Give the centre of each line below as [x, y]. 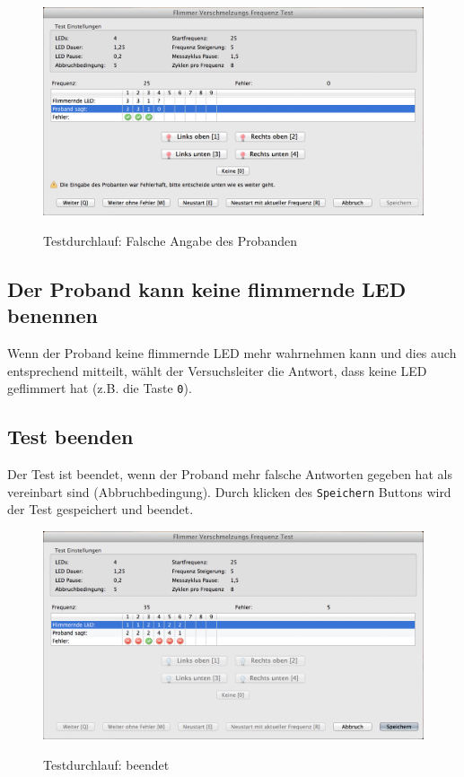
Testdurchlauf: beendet [106, 764]
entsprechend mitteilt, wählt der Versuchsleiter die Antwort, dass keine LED [217, 370]
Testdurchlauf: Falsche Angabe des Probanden [171, 240]
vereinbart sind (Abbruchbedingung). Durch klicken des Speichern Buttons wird [229, 491]
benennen [53, 315]
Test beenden [70, 437]
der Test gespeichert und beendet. [101, 509]
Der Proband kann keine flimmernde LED [207, 288]
